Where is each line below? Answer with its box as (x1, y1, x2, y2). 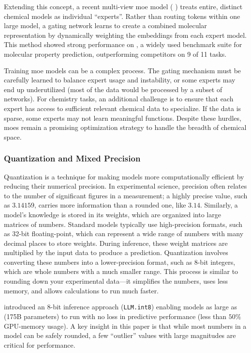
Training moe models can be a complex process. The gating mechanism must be (4, 65, 241, 75)
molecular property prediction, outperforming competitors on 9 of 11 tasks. (4, 48, 227, 59)
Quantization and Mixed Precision (4, 152, 141, 164)
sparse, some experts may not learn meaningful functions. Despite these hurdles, (4, 112, 241, 123)
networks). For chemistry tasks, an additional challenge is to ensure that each (4, 94, 234, 104)
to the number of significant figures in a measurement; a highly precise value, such (4, 190, 248, 200)
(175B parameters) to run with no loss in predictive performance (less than (4, 311, 227, 321)
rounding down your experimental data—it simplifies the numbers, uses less (4, 276, 228, 286)
